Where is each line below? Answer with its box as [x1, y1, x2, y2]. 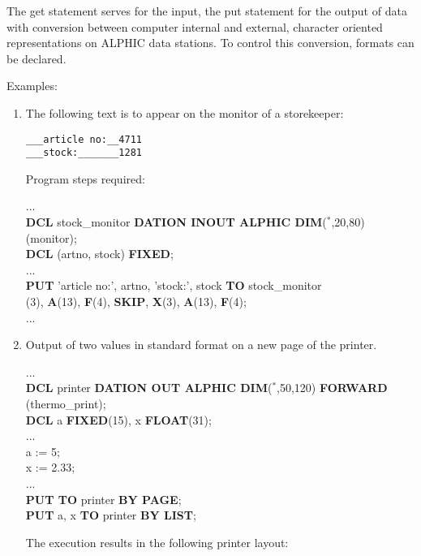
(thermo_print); [25, 395, 106, 412]
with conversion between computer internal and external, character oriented [6, 18, 383, 35]
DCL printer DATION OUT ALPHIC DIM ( [25, 379, 273, 396]
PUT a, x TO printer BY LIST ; [25, 506, 196, 524]
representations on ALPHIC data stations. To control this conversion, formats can [6, 34, 415, 51]
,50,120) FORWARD [277, 379, 388, 396]
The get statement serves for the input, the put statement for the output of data [6, 2, 407, 19]
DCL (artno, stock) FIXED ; [25, 245, 174, 262]
